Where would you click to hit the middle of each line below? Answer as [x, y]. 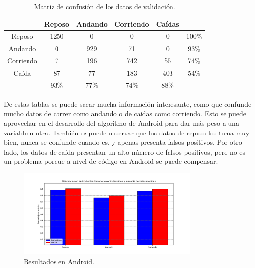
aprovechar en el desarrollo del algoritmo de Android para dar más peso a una [122, 123]
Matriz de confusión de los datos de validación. [105, 6]
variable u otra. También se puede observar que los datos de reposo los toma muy [127, 132]
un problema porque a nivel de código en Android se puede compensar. [111, 161]
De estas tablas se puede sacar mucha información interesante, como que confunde [128, 103]
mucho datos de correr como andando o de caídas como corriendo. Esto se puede [125, 113]
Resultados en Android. [59, 261]
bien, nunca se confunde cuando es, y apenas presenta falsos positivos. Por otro [123, 142]
